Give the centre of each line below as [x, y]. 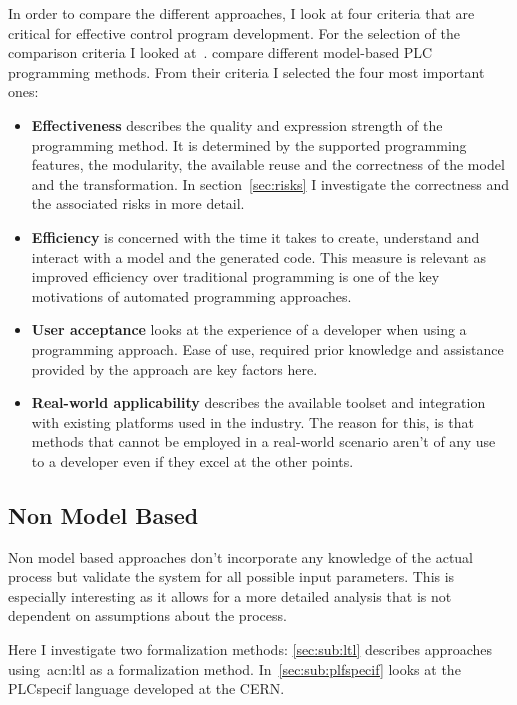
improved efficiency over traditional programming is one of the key [235, 276]
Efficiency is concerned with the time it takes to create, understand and [255, 236]
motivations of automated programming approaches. [191, 295]
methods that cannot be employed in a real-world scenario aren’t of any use [263, 441]
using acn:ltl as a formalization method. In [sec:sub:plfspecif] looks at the [234, 668]
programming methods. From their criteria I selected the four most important [246, 71]
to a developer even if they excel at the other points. [192, 460]
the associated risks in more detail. [138, 203]
